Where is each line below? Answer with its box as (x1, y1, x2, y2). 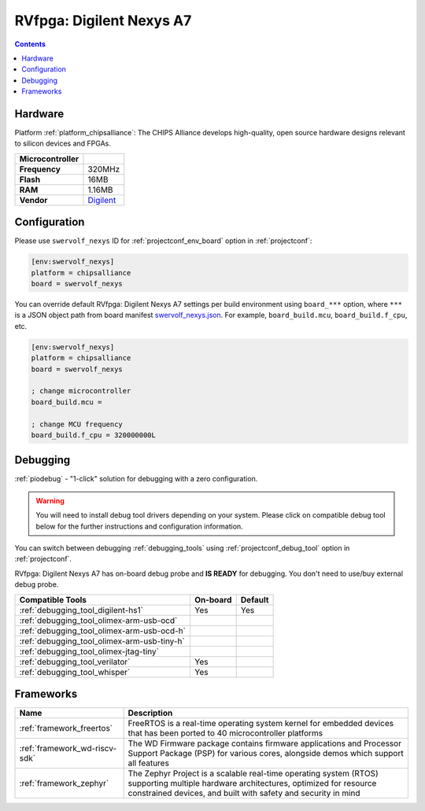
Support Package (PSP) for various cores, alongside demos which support (128, 748, 405, 759)
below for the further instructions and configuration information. (35, 522, 243, 531)
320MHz (87, 164, 120, 175)
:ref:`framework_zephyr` (19, 778, 109, 789)
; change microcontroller (31, 386, 131, 396)
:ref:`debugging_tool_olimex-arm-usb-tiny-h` (19, 636, 185, 647)
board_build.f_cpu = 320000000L (31, 430, 157, 440)
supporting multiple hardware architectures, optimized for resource (128, 778, 377, 789)
